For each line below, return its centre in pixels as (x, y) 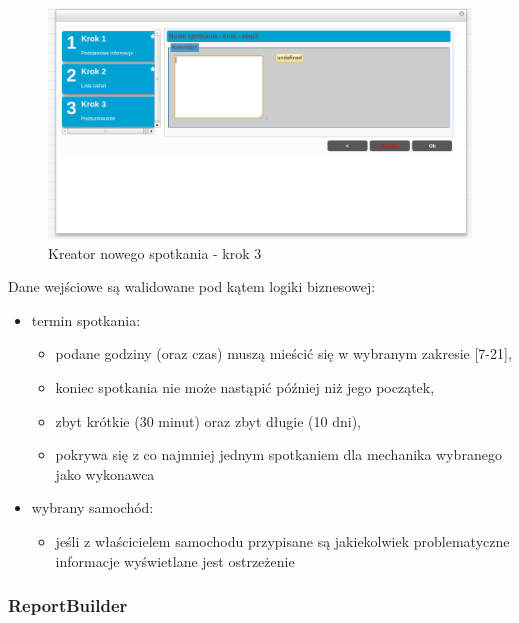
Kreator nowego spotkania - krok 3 (155, 252)
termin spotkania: (86, 319)
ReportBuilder (68, 605)
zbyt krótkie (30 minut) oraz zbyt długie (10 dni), (208, 420)
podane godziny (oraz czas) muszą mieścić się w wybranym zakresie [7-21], (283, 353)
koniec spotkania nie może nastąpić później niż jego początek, (245, 387)
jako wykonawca (105, 473)
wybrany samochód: (92, 507)
